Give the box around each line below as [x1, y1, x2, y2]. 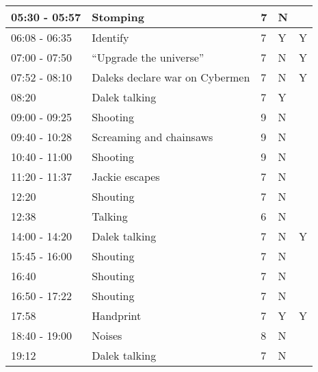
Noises [92, 327, 122, 343]
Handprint [92, 308, 142, 323]
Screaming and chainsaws [92, 129, 213, 145]
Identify [92, 29, 129, 45]
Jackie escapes [92, 169, 160, 184]
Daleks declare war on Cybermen [92, 69, 250, 85]
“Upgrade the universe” [92, 49, 204, 65]
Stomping [92, 9, 144, 25]
